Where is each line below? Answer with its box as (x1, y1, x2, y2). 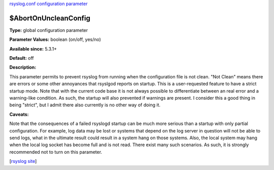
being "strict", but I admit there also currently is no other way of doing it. (9, 102, 161, 108)
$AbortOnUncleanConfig (9, 14, 91, 22)
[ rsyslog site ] (9, 158, 37, 164)
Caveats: (9, 111, 29, 117)
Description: (9, 64, 37, 70)
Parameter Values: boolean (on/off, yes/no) (9, 36, 101, 42)
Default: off (9, 55, 34, 61)
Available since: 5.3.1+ (9, 46, 57, 52)
